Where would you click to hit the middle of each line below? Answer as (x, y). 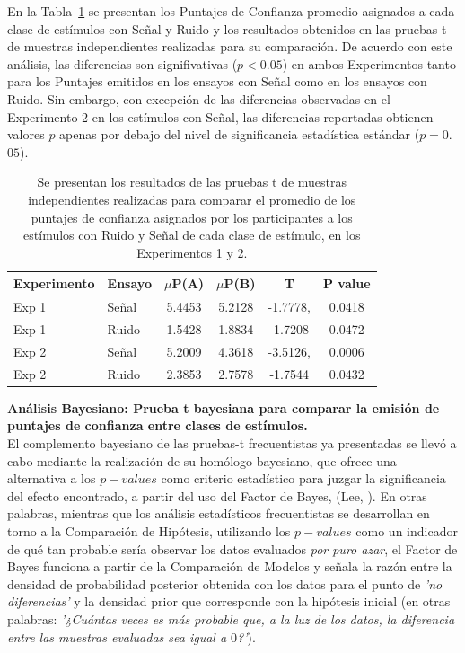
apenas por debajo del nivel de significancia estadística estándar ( (240, 134)
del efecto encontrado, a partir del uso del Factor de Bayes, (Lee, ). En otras (217, 495)
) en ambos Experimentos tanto (369, 63)
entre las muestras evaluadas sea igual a (117, 636)
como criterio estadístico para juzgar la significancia (303, 478)
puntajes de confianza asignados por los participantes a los (192, 217)
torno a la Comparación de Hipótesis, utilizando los (149, 530)
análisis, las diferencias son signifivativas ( (123, 63)
